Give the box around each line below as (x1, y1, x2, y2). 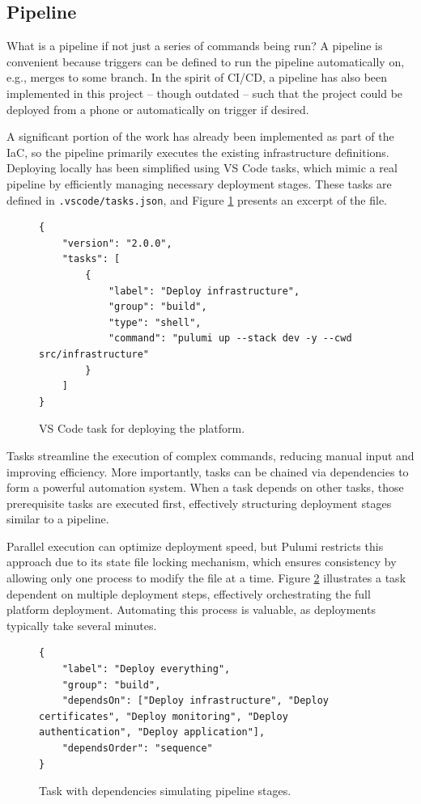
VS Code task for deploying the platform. (39, 420, 245, 437)
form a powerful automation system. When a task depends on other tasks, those (6, 479, 404, 496)
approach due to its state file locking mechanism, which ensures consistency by (6, 553, 397, 570)
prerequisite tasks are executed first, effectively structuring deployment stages (6, 494, 392, 511)
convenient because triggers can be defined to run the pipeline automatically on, (6, 53, 405, 70)
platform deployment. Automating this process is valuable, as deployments (6, 601, 376, 618)
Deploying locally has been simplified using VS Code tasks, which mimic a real (6, 159, 398, 176)
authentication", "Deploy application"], (39, 726, 266, 738)
